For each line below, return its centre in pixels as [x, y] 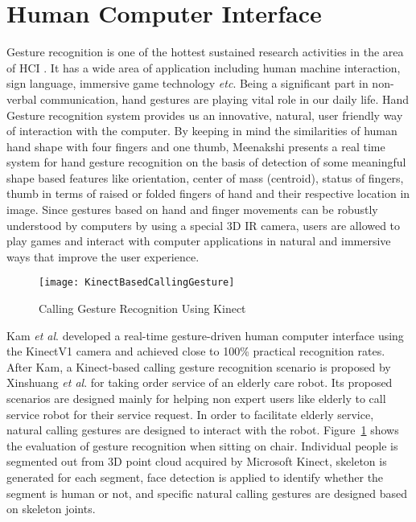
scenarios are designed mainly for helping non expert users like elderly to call [196, 399]
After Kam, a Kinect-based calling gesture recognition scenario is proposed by [199, 366]
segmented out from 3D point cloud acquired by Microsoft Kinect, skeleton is [197, 461]
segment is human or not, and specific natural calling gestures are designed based [207, 493]
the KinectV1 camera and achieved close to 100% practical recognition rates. [196, 351]
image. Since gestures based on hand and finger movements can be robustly [192, 210]
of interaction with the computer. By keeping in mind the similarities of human [202, 131]
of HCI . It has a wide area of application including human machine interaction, [204, 67]
